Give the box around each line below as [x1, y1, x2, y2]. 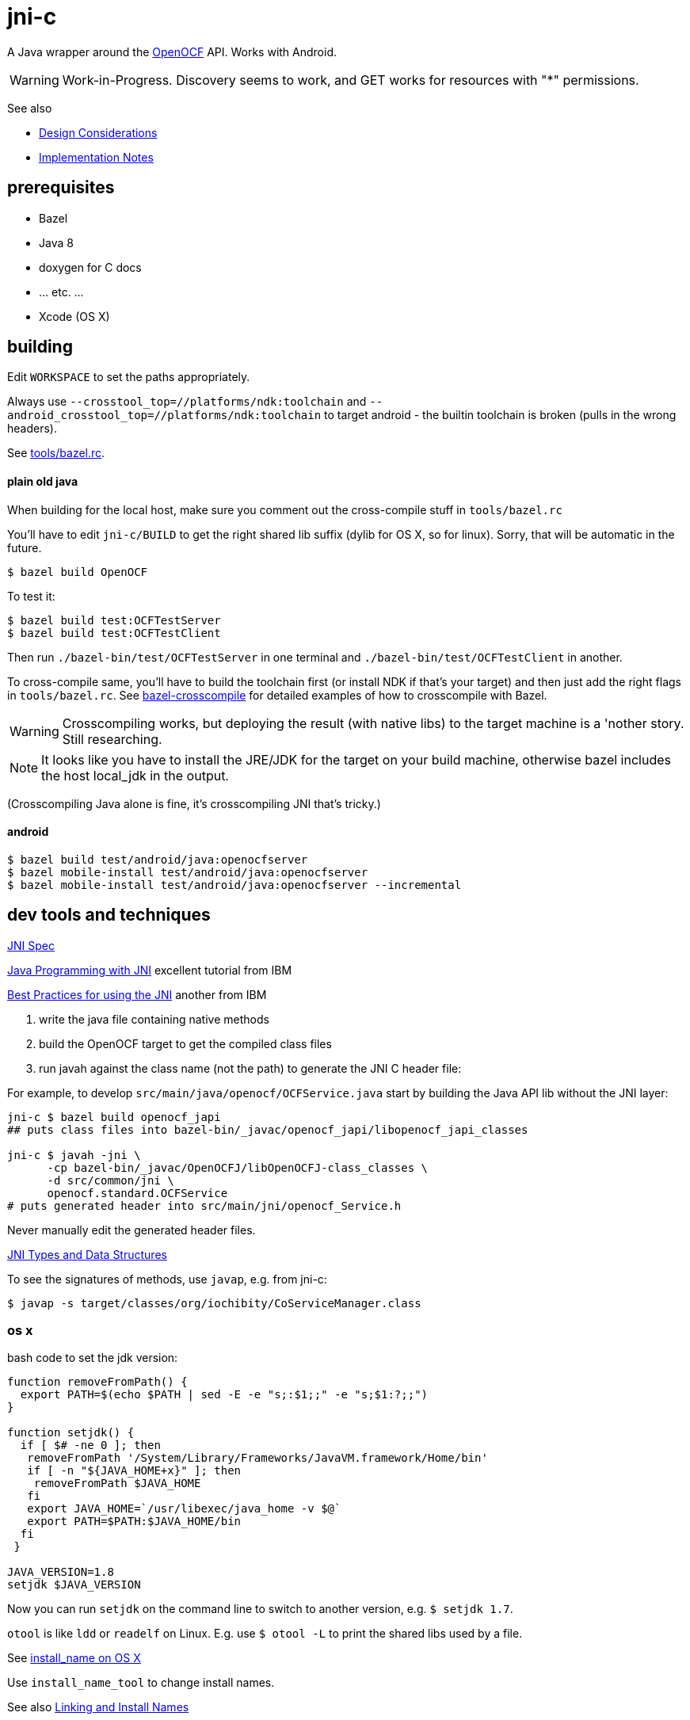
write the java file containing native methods [39, 1012, 269, 1026]
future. [7, 540, 42, 555]
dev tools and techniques [7, 905, 211, 925]
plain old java [7, 475, 78, 489]
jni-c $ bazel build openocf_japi [7, 1110, 221, 1123]
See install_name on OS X [7, 1651, 141, 1665]
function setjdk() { [7, 1426, 135, 1440]
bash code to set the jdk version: [7, 1351, 178, 1365]
